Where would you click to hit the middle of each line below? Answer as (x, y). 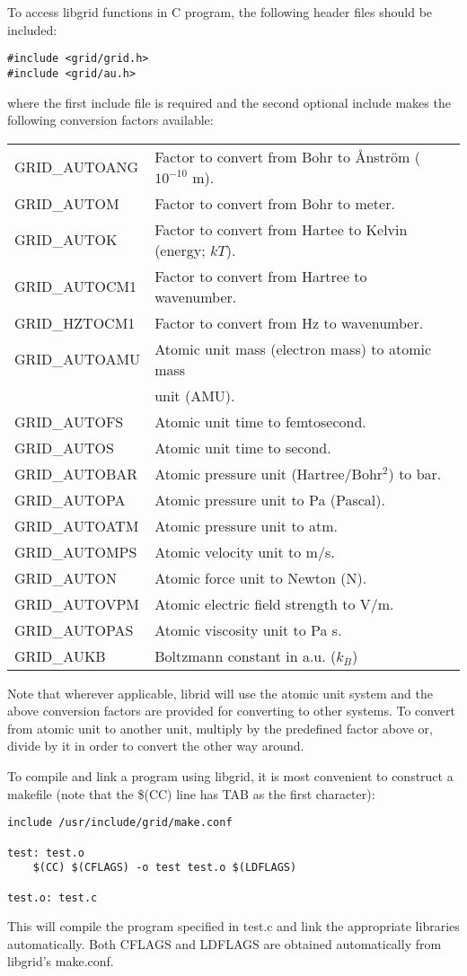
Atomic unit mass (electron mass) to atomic (293, 348)
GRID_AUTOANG (77, 167)
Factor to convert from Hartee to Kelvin (281, 229)
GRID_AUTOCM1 (76, 286)
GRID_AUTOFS (69, 421)
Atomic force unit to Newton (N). (261, 577)
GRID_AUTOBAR (76, 473)
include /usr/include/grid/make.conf (120, 823)
